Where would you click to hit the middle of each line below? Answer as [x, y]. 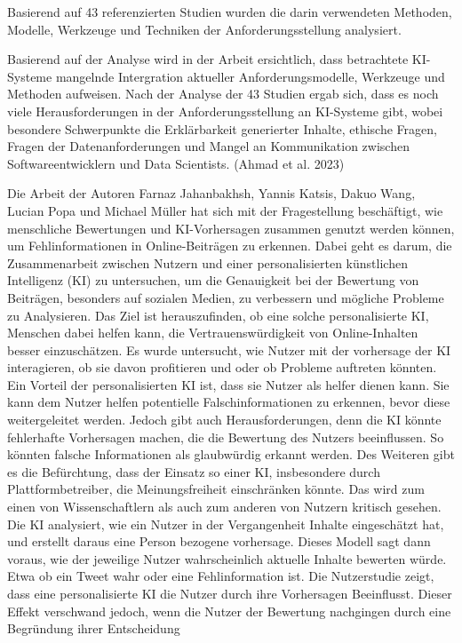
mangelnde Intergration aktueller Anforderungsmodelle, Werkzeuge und [250, 76]
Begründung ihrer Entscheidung [94, 628]
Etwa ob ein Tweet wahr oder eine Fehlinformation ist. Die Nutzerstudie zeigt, [221, 576]
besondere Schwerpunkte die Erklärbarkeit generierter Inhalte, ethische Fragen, [222, 128]
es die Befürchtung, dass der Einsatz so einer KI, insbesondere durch [194, 471]
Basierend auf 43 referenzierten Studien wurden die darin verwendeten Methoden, [230, 12]
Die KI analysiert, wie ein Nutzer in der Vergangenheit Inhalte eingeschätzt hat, [226, 524]
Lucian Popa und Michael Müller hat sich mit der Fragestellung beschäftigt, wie [225, 210]
